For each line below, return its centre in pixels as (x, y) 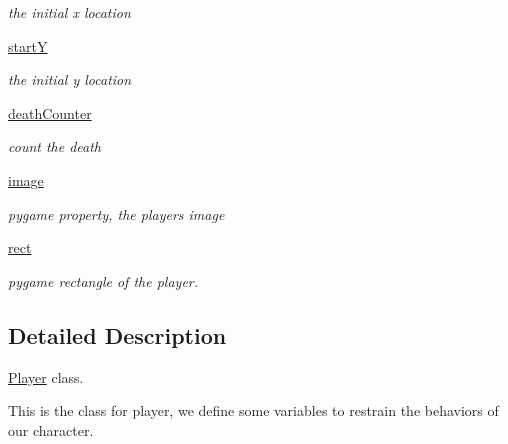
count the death (55, 146)
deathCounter (50, 112)
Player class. (46, 376)
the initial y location (70, 79)
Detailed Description (117, 334)
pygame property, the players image (116, 213)
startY (28, 45)
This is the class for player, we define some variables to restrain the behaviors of (253, 410)
